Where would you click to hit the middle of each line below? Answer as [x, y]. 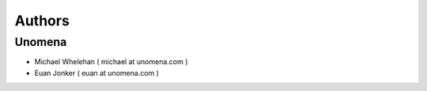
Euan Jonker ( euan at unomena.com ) [97, 73]
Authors [42, 21]
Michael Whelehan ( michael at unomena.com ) [111, 62]
